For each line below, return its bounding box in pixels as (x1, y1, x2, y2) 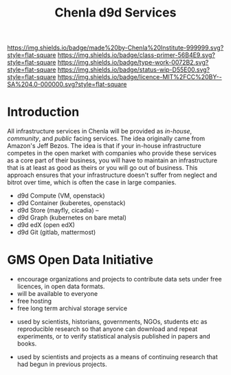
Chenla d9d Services (54, 5, 177, 21)
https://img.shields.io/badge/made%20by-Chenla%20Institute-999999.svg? (7, 43, 224, 52)
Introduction (7, 105, 80, 120)
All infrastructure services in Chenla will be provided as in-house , (7, 127, 192, 136)
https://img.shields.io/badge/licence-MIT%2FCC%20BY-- (57, 73, 222, 81)
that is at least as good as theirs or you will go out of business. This (7, 164, 198, 172)
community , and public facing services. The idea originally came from (7, 134, 205, 142)
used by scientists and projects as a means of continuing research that (16, 353, 218, 361)
